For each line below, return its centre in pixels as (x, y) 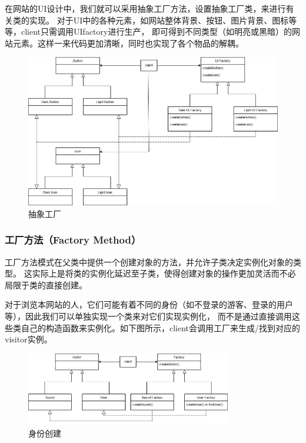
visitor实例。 (29, 339)
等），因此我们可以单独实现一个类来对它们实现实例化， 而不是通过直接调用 (148, 316)
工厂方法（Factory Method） (73, 240)
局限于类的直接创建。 (46, 284)
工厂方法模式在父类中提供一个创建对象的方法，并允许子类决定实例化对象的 (149, 262)
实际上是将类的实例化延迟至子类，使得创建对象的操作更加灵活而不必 (164, 273)
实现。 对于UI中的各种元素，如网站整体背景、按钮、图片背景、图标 (159, 20)
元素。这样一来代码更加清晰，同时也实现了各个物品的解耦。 (128, 43)
